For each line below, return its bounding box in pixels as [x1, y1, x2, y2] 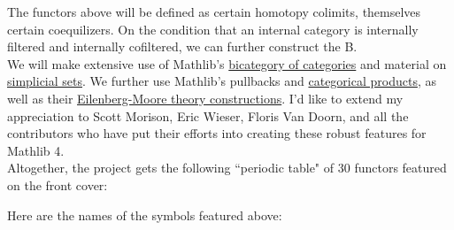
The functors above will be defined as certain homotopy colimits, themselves [7, 3, 421, 20]
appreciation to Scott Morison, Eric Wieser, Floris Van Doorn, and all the [7, 106, 409, 125]
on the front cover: [7, 175, 108, 194]
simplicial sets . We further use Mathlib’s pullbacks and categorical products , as [7, 72, 436, 90]
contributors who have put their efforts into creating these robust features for [7, 124, 427, 142]
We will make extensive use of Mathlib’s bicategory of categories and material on [7, 54, 447, 73]
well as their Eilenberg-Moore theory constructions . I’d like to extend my [7, 88, 404, 107]
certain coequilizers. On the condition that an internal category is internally [7, 19, 419, 38]
